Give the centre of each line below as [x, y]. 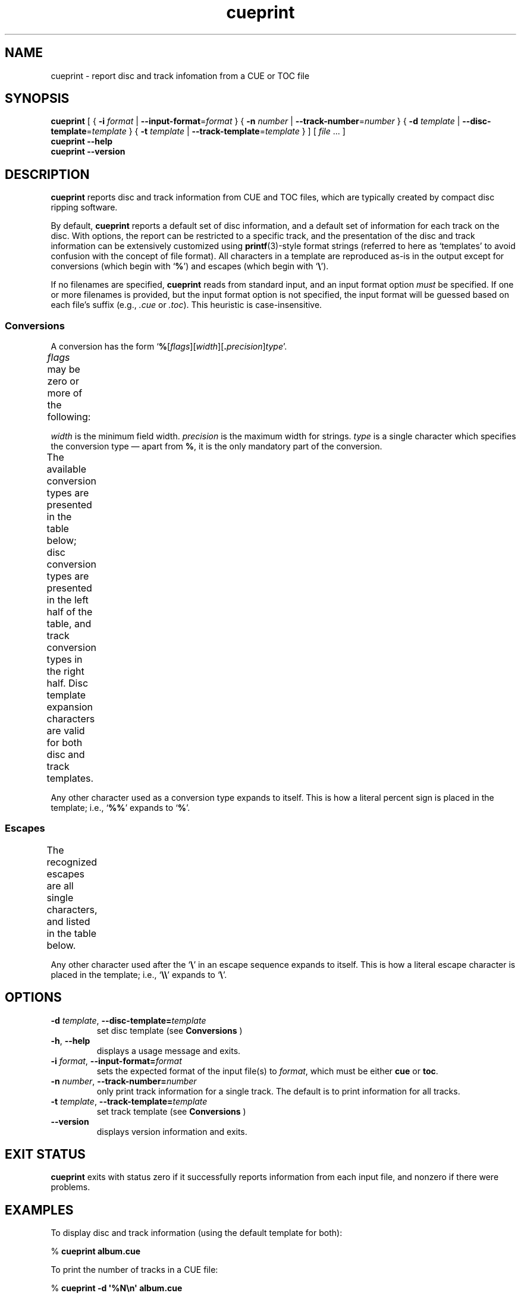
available [66, 469]
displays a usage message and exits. [169, 1050]
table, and [69, 624]
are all [60, 886]
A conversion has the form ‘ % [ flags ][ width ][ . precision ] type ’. [169, 347]
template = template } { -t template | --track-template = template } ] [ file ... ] [198, 131]
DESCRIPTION [47, 174]
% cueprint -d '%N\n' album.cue [117, 1288]
